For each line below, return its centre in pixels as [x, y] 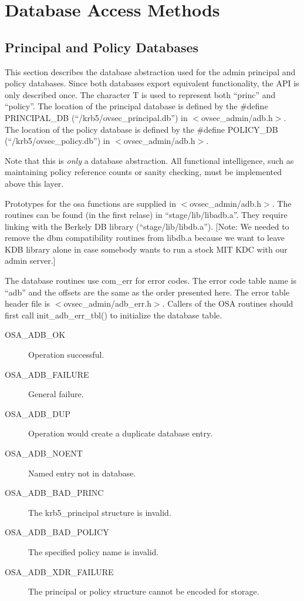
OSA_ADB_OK [35, 335]
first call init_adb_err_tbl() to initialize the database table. [114, 315]
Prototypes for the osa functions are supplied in [90, 203]
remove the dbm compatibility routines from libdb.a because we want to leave [145, 238]
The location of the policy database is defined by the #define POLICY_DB [141, 129]
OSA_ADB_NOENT [44, 453]
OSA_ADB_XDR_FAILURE [59, 571]
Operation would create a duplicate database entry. [121, 433]
